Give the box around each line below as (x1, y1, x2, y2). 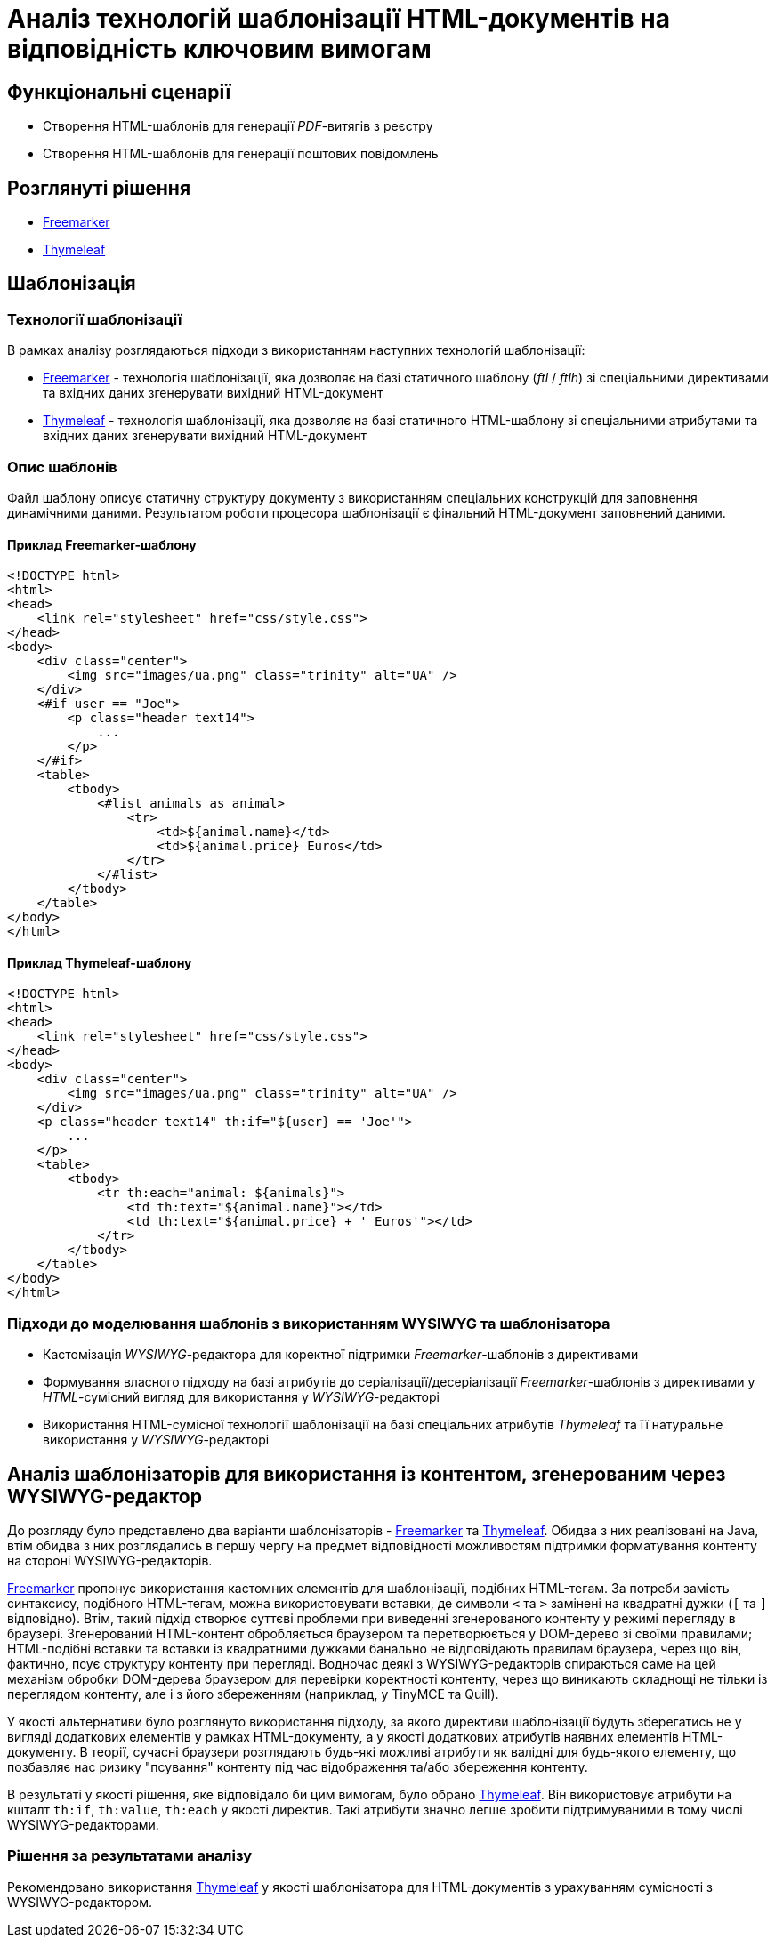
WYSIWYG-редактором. (7, 1894, 152, 1910)
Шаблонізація (7, 272, 136, 295)
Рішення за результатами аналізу (7, 1846, 252, 1865)
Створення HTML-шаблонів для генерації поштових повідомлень (43, 146, 439, 162)
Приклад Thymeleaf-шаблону (7, 954, 192, 970)
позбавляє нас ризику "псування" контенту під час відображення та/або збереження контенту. (7, 1759, 588, 1775)
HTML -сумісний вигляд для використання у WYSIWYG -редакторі (43, 1389, 440, 1405)
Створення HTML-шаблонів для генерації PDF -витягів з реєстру (43, 118, 433, 134)
